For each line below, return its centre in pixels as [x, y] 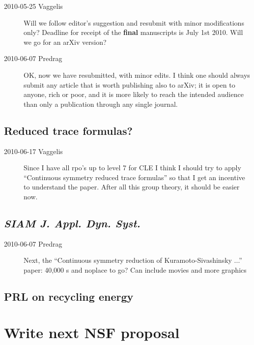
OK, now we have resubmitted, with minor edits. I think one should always [137, 75]
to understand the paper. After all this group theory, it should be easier [132, 187]
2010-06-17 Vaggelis [33, 151]
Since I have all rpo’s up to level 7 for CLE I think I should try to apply [132, 168]
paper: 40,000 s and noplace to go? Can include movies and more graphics [135, 269]
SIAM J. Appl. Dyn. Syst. [72, 223]
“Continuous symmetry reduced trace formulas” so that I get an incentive [134, 177]
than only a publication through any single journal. [101, 104]
